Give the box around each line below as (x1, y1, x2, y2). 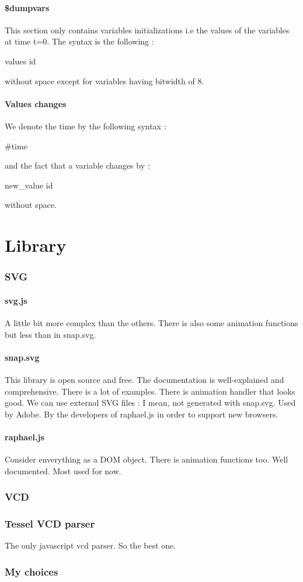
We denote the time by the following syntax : (5, 119, 166, 132)
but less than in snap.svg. (5, 328, 96, 340)
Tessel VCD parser (5, 516, 95, 531)
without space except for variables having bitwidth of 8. (5, 74, 204, 87)
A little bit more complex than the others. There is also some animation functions (5, 316, 298, 328)
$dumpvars (5, 1, 50, 13)
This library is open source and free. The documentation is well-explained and (5, 373, 284, 385)
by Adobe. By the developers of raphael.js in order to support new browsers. (5, 408, 278, 420)
